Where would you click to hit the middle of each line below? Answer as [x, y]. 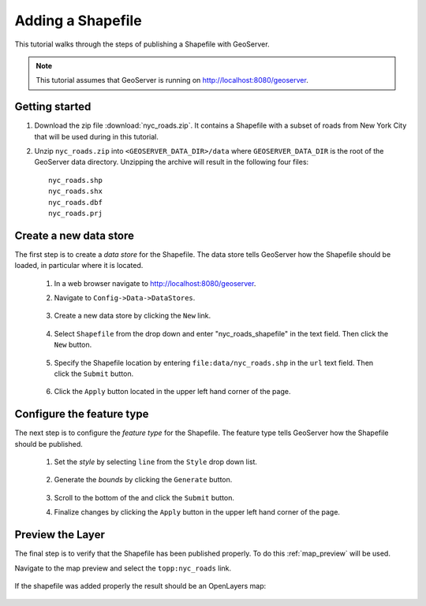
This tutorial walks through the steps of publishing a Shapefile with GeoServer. [142, 44]
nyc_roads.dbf [75, 202]
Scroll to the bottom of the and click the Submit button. [144, 497]
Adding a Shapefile [78, 20]
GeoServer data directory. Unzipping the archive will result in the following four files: [172, 162]
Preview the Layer [60, 535]
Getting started [53, 107]
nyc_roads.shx [75, 191]
